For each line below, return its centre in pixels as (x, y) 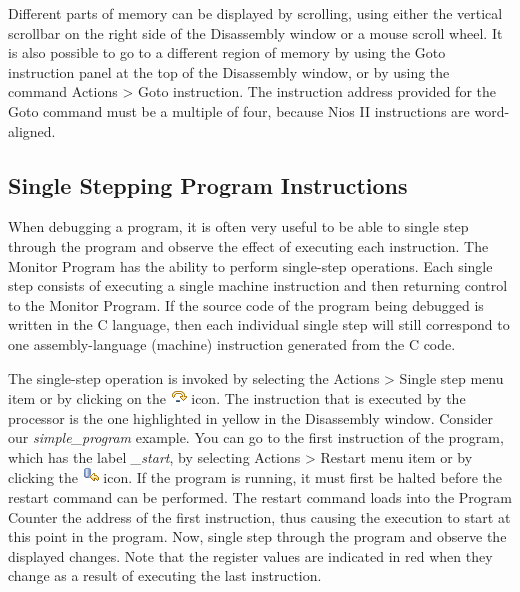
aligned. (32, 130)
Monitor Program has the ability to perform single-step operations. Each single (250, 265)
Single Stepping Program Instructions (208, 184)
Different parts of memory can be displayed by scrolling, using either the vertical (255, 13)
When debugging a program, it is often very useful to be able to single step (238, 226)
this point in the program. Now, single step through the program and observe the (257, 536)
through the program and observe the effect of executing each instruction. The (248, 245)
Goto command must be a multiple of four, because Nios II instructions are (239, 110)
